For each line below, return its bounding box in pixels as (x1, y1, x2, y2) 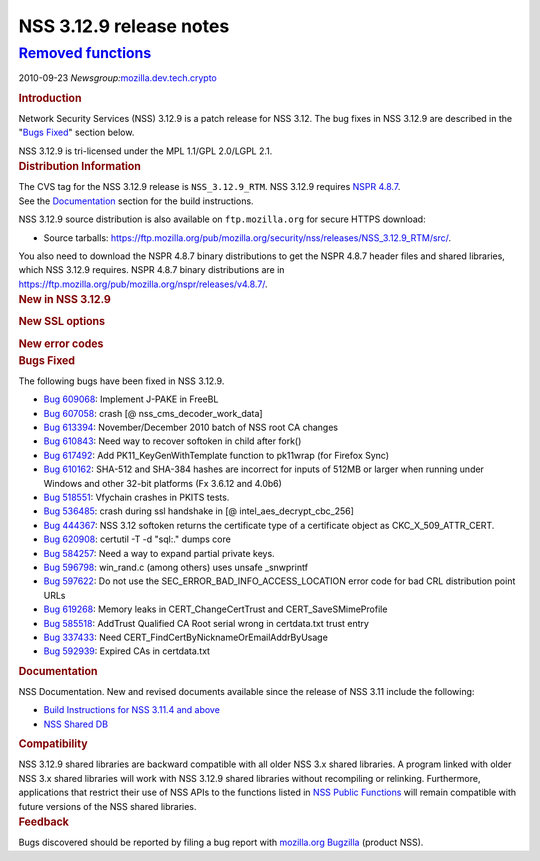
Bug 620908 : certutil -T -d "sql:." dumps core (43, 533, 232, 545)
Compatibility (18, 737, 89, 751)
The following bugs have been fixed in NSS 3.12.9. (18, 375, 225, 387)
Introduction (18, 91, 82, 105)
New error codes (18, 336, 104, 350)
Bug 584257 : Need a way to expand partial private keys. (43, 547, 275, 559)
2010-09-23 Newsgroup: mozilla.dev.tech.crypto (18, 72, 217, 84)
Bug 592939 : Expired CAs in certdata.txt (43, 645, 210, 657)
